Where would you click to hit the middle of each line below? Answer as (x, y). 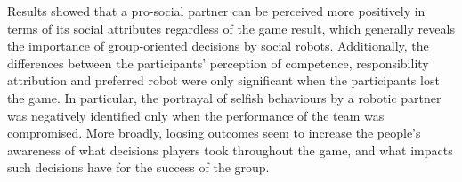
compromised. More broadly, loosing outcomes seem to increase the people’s (214, 133)
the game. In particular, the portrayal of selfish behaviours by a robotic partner (224, 97)
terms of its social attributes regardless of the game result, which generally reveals (231, 28)
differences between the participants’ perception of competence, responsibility (218, 63)
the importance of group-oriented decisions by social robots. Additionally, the (218, 46)
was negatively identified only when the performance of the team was (196, 115)
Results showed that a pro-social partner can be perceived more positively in (216, 11)
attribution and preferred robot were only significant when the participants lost (223, 80)
